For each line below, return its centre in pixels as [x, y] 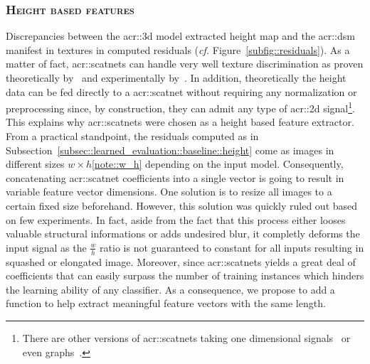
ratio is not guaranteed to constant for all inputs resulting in [232, 247]
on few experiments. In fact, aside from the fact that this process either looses [176, 219]
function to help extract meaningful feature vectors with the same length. [166, 303]
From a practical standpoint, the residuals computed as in [132, 136]
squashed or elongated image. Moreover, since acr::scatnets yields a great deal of [181, 261]
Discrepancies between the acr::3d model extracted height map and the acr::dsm [180, 36]
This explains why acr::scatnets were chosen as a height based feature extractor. [180, 122]
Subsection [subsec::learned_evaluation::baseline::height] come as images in [170, 150]
